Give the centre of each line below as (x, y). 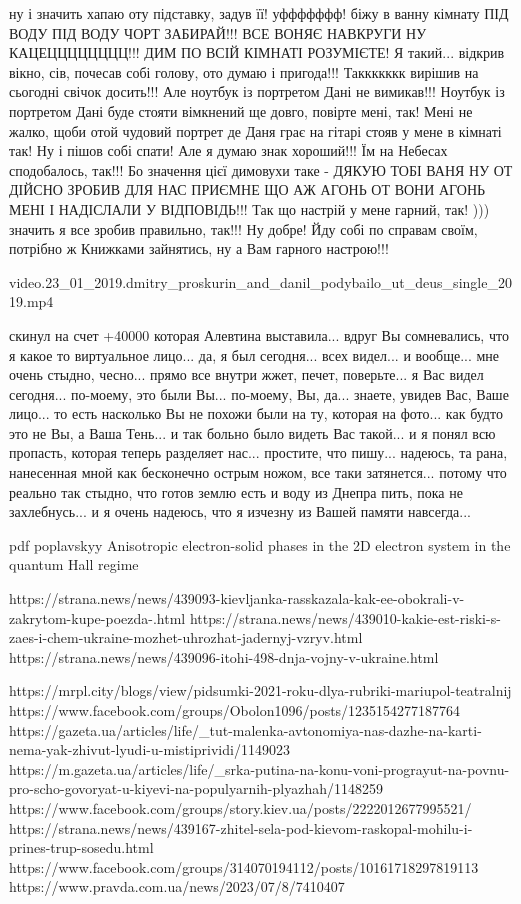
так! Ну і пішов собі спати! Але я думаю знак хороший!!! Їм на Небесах (228, 150)
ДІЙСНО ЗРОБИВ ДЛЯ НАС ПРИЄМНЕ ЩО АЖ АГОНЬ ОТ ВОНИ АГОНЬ (247, 189)
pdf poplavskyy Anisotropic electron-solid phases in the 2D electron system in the (260, 544)
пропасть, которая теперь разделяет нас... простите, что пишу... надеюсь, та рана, (258, 452)
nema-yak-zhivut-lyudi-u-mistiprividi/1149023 (149, 749)
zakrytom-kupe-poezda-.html (97, 617)
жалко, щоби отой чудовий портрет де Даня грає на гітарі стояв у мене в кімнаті (255, 130)
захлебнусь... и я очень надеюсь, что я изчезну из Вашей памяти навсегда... (240, 511)
